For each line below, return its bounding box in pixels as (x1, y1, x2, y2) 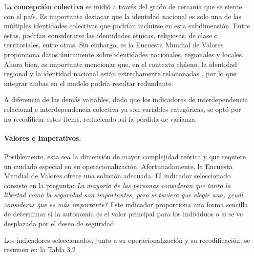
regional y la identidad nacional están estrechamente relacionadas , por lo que (4, 68, 236, 79)
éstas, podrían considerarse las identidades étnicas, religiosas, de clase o (4, 30, 218, 40)
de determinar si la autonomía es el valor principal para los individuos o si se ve (4, 209, 243, 219)
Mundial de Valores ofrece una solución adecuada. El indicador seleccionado (4, 171, 231, 181)
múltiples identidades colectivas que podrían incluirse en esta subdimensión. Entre (4, 21, 250, 31)
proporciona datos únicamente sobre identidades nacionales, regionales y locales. (4, 49, 244, 59)
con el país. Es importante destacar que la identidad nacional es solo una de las (4, 11, 242, 21)
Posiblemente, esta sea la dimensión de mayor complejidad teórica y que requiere (4, 151, 246, 161)
